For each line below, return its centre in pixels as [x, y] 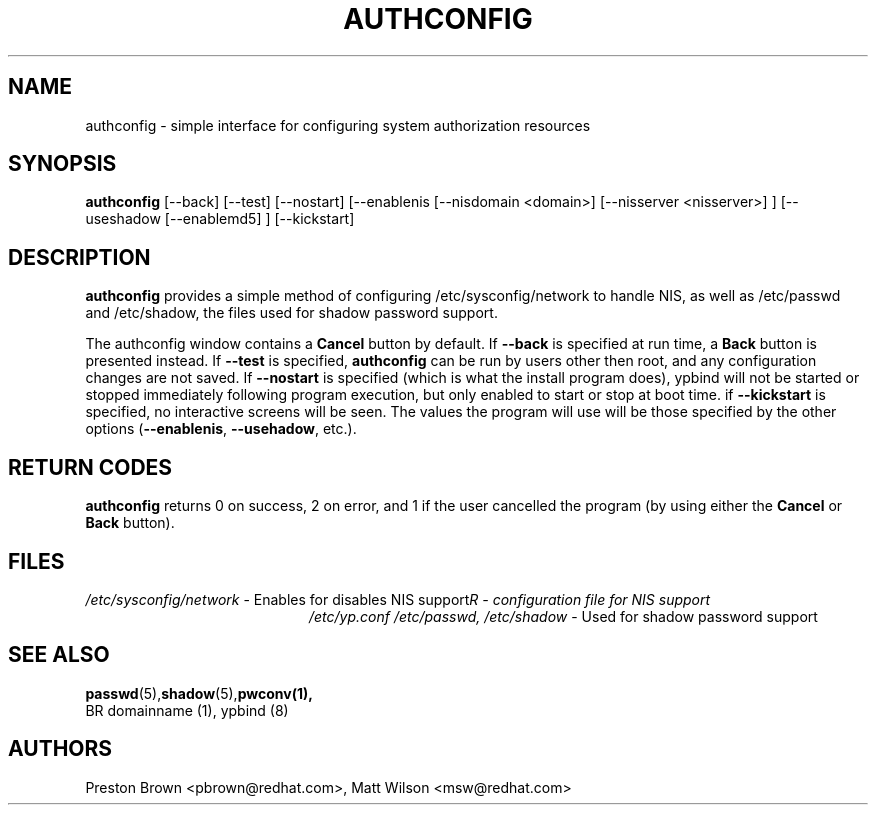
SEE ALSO [59, 655]
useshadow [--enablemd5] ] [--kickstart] [220, 219]
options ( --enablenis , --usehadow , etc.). [221, 429]
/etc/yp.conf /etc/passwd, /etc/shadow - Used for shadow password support [563, 616]
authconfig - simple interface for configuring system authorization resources [338, 125]
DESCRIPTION [79, 257]
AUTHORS [60, 749]
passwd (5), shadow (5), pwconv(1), [199, 693]
